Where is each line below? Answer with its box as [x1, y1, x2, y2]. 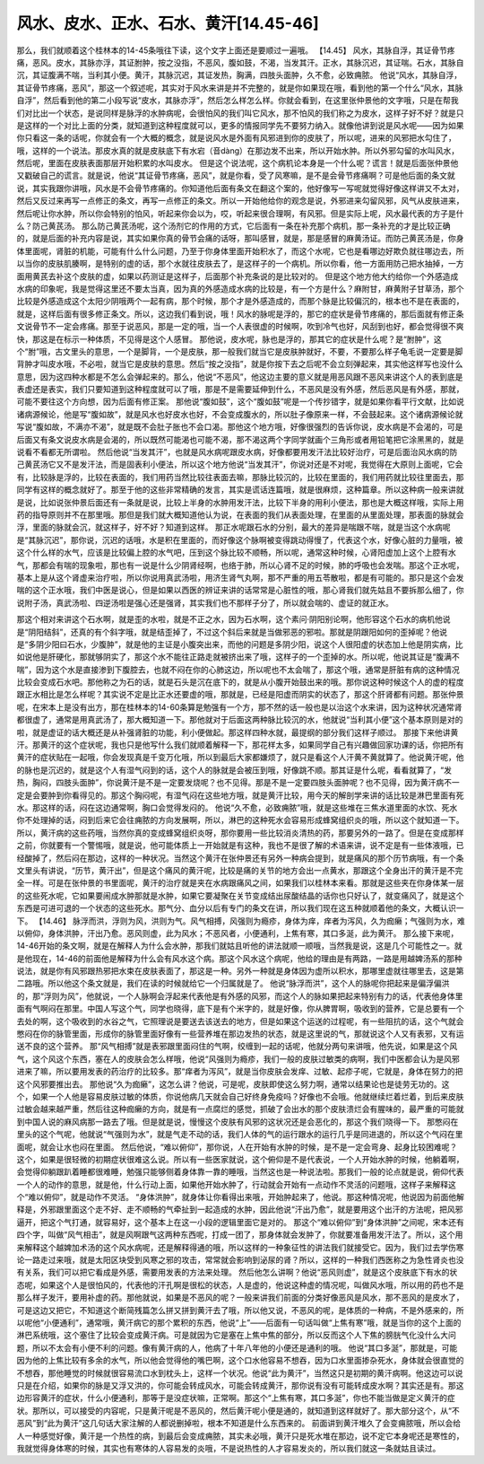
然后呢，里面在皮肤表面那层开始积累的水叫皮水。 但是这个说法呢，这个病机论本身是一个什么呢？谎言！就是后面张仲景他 [16, 158, 459, 169]
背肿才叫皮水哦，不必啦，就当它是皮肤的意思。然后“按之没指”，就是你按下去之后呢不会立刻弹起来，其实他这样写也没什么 [16, 359, 463, 370]
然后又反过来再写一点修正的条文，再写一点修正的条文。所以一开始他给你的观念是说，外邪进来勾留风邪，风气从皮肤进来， [16, 196, 464, 206]
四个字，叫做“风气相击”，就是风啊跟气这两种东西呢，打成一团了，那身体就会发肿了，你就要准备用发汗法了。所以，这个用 [16, 1230, 463, 1240]
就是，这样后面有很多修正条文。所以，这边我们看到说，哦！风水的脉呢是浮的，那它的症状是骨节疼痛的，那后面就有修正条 [16, 308, 464, 319]
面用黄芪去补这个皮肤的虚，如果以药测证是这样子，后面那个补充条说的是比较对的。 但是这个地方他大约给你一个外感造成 [16, 270, 459, 282]
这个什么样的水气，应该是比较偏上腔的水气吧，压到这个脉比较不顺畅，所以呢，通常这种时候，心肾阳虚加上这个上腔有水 [16, 548, 456, 558]
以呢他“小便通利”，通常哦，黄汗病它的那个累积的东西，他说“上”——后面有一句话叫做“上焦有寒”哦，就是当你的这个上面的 [16, 1318, 462, 1328]
